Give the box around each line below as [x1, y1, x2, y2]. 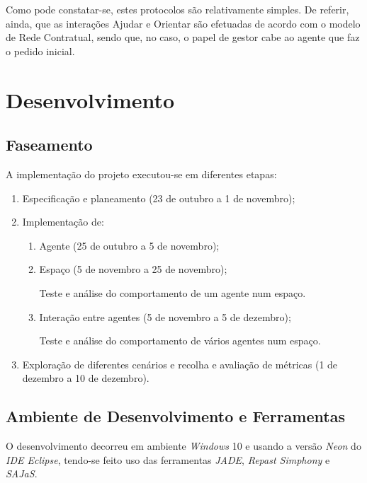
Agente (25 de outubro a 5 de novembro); [39, 238, 220, 252]
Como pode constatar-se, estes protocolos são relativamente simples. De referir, [6, 2, 349, 16]
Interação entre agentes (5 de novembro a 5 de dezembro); [39, 309, 291, 324]
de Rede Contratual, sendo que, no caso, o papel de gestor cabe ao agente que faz [6, 30, 360, 45]
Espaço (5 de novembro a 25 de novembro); [39, 262, 227, 277]
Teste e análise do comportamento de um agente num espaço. [39, 285, 306, 300]
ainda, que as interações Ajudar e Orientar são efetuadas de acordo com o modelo [6, 16, 361, 30]
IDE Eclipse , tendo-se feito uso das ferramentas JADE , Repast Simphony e [6, 452, 330, 467]
